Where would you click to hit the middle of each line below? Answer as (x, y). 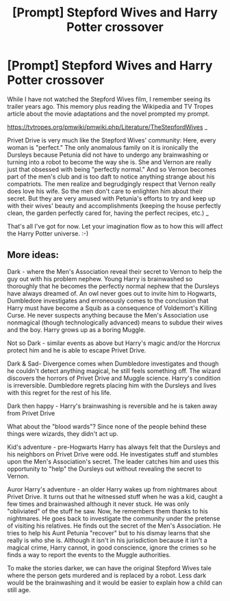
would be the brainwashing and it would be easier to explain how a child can (115, 583)
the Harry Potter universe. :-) (48, 233)
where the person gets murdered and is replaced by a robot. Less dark (107, 575)
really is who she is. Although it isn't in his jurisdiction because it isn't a (107, 540)
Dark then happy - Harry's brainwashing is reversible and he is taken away (112, 406)
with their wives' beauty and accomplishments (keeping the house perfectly (114, 205)
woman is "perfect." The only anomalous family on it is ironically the (103, 147)
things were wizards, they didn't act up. (63, 433)
